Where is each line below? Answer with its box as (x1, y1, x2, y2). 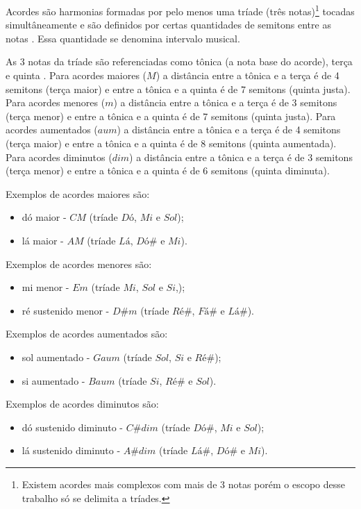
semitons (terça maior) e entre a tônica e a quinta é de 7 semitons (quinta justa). (6, 81, 351, 96)
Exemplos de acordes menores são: (6, 256, 152, 271)
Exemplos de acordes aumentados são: (6, 326, 168, 341)
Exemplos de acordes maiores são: (6, 186, 150, 201)
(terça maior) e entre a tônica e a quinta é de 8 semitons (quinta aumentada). (6, 136, 337, 150)
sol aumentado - (22, 349, 90, 364)
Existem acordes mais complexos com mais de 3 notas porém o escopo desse (22, 476, 345, 491)
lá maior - (22, 233, 64, 247)
